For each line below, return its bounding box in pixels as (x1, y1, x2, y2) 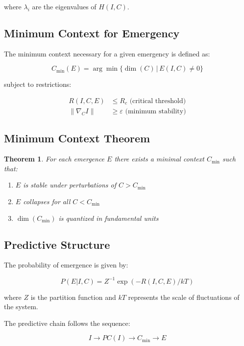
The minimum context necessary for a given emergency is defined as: (4, 48, 210, 58)
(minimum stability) (125, 108, 186, 115)
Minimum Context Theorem (4, 131, 150, 146)
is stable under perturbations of (23, 180, 116, 190)
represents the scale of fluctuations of (128, 292, 240, 302)
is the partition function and (30, 292, 116, 302)
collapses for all (23, 196, 71, 207)
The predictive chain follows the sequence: (4, 318, 130, 328)
